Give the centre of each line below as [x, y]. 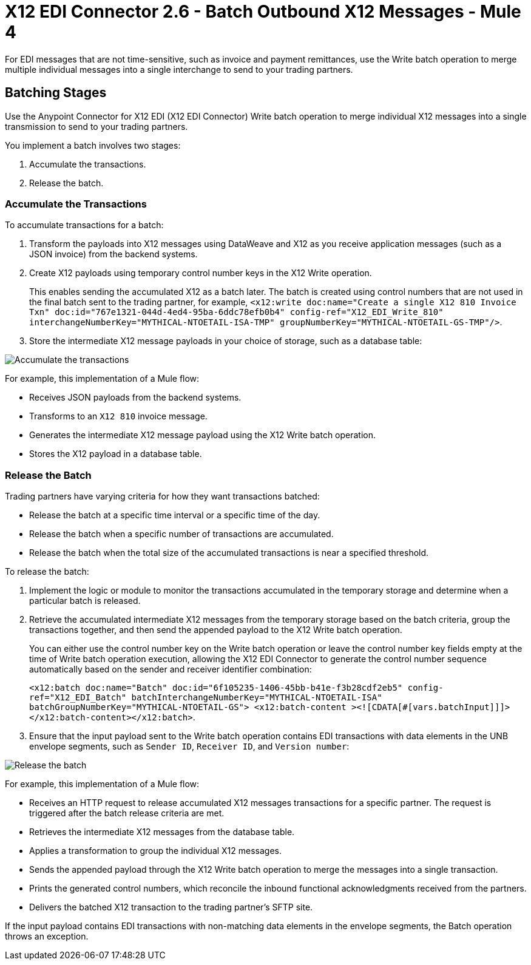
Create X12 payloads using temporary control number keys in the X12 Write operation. [201, 273]
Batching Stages [56, 93]
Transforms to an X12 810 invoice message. [118, 416]
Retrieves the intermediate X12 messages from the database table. [162, 832]
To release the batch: [47, 572]
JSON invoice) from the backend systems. [113, 254]
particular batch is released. [85, 601]
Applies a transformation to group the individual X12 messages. [156, 851]
